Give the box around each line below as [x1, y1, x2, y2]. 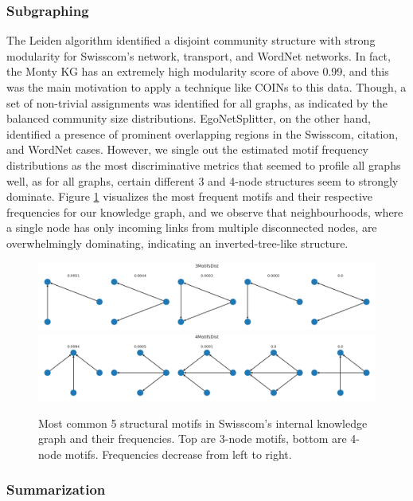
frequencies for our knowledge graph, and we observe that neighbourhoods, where [6, 203, 403, 220]
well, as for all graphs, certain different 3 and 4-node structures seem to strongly [6, 172, 399, 189]
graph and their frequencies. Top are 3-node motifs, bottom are [38, 430, 347, 447]
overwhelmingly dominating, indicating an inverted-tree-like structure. [6, 234, 349, 251]
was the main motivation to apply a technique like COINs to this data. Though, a [6, 79, 407, 95]
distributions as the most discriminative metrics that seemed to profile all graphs [6, 156, 401, 173]
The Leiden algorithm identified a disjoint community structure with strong [6, 32, 376, 49]
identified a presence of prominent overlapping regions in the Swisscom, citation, [6, 125, 399, 142]
